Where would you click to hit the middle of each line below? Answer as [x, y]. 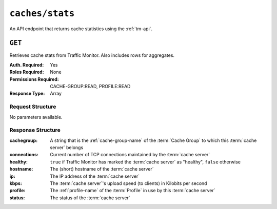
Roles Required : [27, 72]
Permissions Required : [34, 79]
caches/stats [42, 13]
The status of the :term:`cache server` [90, 198]
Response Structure [35, 130]
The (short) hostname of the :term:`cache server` [102, 169]
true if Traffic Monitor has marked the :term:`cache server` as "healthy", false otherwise [145, 162]
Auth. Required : [27, 65]
